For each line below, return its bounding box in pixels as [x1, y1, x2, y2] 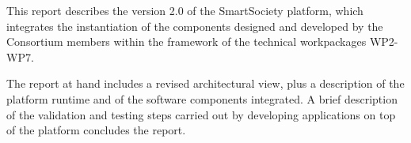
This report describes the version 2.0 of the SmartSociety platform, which [6, 2, 363, 18]
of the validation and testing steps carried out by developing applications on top [6, 106, 396, 122]
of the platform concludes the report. [6, 122, 186, 138]
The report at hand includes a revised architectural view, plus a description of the [6, 75, 405, 92]
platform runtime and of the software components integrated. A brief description [6, 90, 398, 107]
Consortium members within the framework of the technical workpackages [6, 33, 367, 50]
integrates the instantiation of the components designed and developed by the [6, 17, 383, 34]
